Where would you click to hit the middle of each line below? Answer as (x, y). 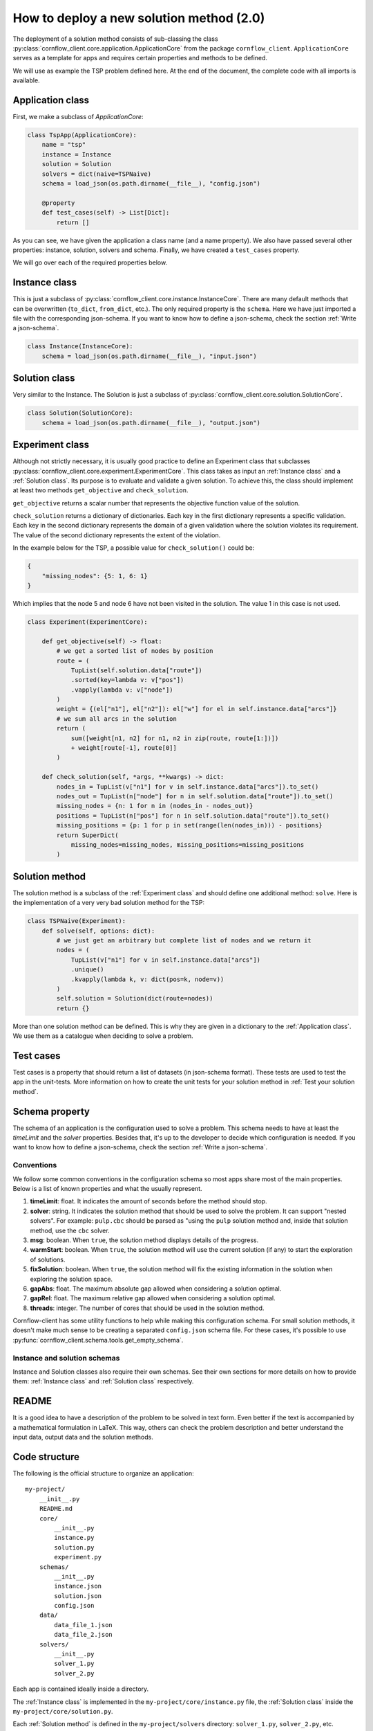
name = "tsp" (64, 145)
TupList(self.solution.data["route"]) (137, 670)
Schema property (51, 1111)
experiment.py (78, 1557)
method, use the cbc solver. (70, 1230)
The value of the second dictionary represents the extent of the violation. (117, 535)
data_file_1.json (84, 1625)
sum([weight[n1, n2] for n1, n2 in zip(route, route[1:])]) (175, 738)
